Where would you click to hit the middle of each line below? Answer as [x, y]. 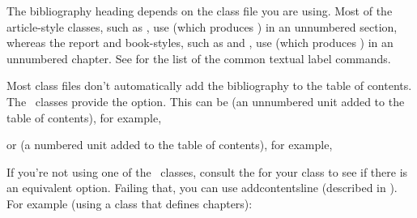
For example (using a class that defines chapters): [130, 203]
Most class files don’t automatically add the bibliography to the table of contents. [209, 85]
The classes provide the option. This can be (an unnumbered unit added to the [206, 101]
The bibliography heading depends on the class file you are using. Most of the [200, 11]
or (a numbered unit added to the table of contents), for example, [170, 145]
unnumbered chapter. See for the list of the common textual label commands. [199, 58]
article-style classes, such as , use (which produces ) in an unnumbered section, [202, 26]
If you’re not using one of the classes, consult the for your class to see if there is [207, 171]
